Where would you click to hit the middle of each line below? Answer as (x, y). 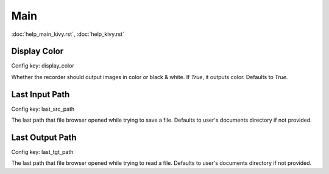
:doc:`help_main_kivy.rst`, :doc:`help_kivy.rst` (68, 34)
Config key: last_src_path (43, 109)
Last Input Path (41, 94)
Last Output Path (44, 137)
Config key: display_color (43, 66)
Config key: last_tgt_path (42, 152)
